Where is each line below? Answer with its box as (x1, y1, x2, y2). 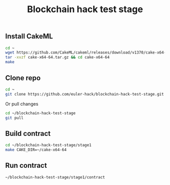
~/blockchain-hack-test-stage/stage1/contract (5, 174, 105, 180)
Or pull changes (5, 101, 39, 107)
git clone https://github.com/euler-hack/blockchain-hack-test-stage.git (5, 91, 164, 97)
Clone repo (5, 73, 41, 82)
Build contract (5, 129, 51, 137)
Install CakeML (5, 32, 53, 41)
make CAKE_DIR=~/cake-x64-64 (5, 148, 67, 153)
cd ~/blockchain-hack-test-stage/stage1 (5, 143, 92, 148)
